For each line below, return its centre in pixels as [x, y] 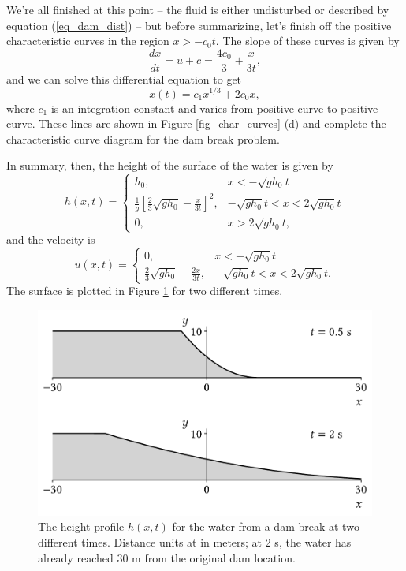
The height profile [81, 526]
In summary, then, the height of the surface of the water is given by [170, 165]
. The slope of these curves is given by [307, 41]
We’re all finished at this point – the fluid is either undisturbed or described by [198, 9]
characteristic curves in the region [88, 41]
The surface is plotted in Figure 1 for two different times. [145, 291]
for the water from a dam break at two [266, 526]
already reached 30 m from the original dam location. [167, 557]
